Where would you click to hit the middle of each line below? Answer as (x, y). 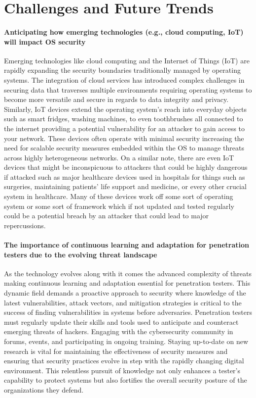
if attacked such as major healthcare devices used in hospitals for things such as (125, 176)
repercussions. (25, 225)
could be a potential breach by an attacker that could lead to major (107, 216)
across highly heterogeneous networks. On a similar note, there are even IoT (119, 157)
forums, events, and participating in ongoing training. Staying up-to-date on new (126, 341)
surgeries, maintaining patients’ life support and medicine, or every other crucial (125, 186)
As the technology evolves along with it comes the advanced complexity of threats (128, 273)
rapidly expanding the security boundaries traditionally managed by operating (122, 70)
